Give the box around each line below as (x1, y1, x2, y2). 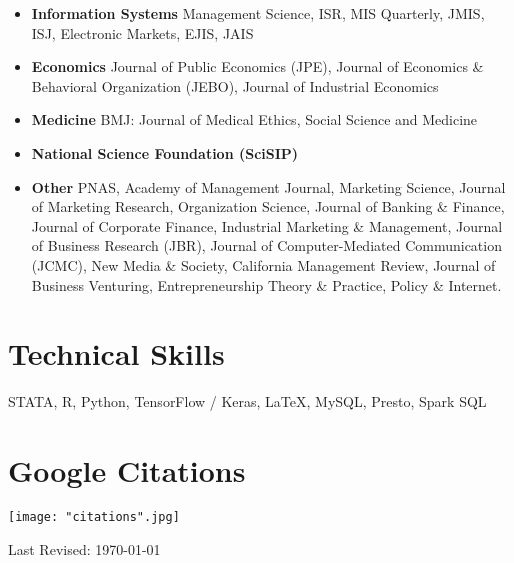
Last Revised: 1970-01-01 (8, 538, 161, 559)
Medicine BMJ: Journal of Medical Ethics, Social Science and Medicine (31, 109, 478, 130)
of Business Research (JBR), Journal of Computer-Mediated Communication (31, 235, 502, 256)
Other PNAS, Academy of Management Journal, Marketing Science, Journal (31, 176, 506, 197)
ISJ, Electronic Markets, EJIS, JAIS (31, 22, 254, 43)
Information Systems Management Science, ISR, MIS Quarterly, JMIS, (31, 3, 485, 23)
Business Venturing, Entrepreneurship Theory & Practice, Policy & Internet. (31, 274, 502, 295)
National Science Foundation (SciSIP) (31, 142, 299, 163)
